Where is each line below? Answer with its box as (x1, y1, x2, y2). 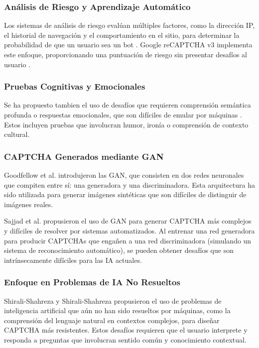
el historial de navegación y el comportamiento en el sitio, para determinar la (4, 29, 240, 40)
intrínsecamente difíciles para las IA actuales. (4, 254, 142, 265)
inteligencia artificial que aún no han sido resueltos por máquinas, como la (4, 305, 231, 316)
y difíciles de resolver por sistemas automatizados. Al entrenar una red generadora (4, 225, 255, 235)
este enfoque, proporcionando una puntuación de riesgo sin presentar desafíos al (4, 49, 247, 59)
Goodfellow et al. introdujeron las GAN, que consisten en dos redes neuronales (4, 170, 244, 180)
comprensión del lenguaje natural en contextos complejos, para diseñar (4, 315, 220, 325)
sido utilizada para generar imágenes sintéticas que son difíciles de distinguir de (4, 189, 247, 200)
